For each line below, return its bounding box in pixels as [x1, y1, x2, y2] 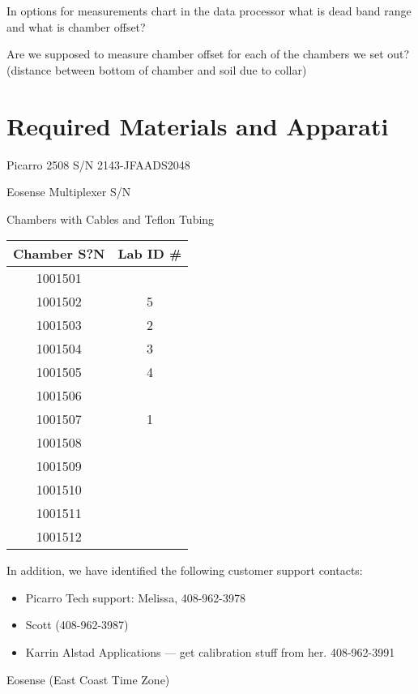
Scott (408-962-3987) [25, 616, 129, 633]
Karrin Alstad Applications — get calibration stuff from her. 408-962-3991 [25, 644, 395, 661]
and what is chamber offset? [6, 18, 146, 35]
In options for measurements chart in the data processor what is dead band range [6, 2, 412, 19]
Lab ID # [117, 244, 182, 263]
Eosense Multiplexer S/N [6, 183, 131, 200]
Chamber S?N [13, 244, 105, 263]
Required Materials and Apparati [6, 109, 389, 142]
